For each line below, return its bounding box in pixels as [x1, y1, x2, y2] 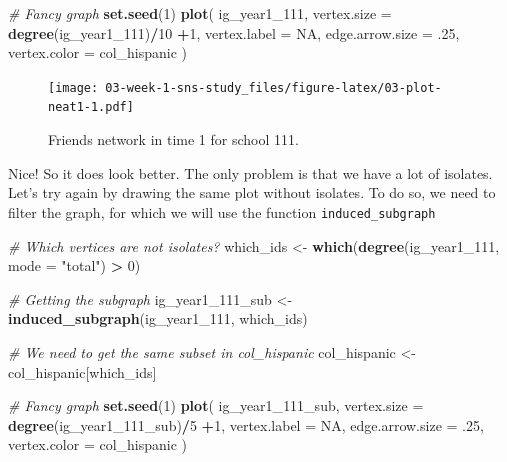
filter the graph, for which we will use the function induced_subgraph [8, 201, 436, 222]
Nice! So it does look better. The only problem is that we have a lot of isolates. [8, 162, 493, 183]
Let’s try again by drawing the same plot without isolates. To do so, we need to [8, 182, 496, 203]
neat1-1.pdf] [48, 100, 134, 115]
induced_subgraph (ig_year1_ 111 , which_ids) [8, 308, 308, 329]
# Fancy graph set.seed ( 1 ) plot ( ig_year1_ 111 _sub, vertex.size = [8, 395, 424, 416]
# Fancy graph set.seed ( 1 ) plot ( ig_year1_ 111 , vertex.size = [8, 3, 392, 23]
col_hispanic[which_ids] [8, 361, 157, 382]
